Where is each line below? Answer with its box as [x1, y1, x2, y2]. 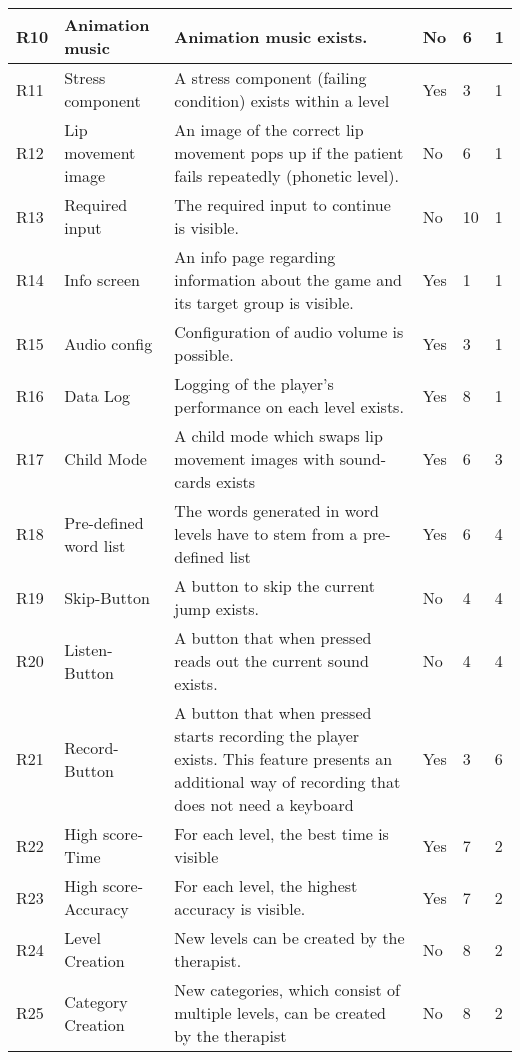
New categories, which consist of [174, 978, 400, 1001]
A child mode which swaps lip [174, 424, 383, 447]
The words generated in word [174, 499, 379, 522]
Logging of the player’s [174, 372, 334, 395]
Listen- [64, 637, 113, 661]
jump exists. [174, 597, 259, 620]
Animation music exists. [174, 24, 368, 48]
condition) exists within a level [174, 89, 390, 112]
